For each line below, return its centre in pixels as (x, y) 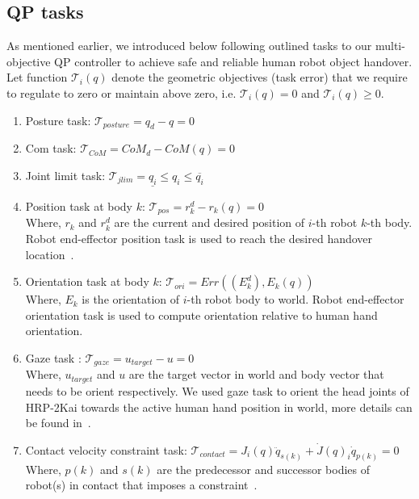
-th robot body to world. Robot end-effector (295, 299)
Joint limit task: (65, 175)
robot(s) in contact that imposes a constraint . (141, 485)
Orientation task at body (87, 281)
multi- (390, 46)
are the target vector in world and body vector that (256, 374)
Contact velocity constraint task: (106, 449)
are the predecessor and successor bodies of (264, 469)
